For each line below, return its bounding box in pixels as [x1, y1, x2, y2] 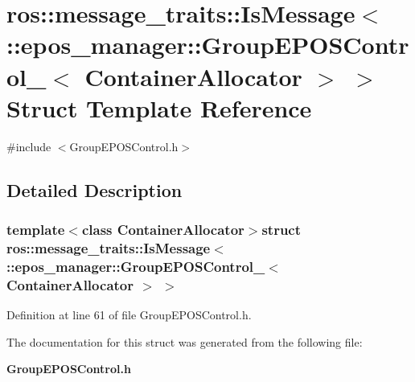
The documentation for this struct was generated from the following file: [6, 333, 363, 350]
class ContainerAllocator [81, 219, 244, 239]
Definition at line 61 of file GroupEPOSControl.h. [6, 306, 252, 323]
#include [6, 138, 51, 154]
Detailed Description [6, 177, 183, 202]
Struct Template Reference [6, 91, 312, 124]
